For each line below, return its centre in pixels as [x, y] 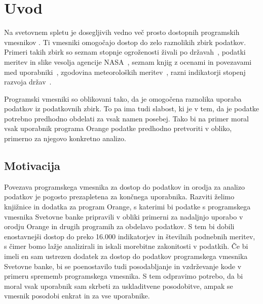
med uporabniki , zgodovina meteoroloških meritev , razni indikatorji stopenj [125, 72]
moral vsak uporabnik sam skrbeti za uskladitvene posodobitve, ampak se [119, 286]
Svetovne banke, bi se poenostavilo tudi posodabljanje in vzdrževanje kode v [123, 266]
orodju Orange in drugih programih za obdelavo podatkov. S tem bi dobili [119, 226]
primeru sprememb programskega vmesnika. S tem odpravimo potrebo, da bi [124, 276]
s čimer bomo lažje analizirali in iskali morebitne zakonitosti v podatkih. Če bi [126, 246]
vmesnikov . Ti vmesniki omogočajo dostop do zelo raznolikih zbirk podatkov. [125, 42]
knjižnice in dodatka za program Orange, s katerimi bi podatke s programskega [127, 207]
